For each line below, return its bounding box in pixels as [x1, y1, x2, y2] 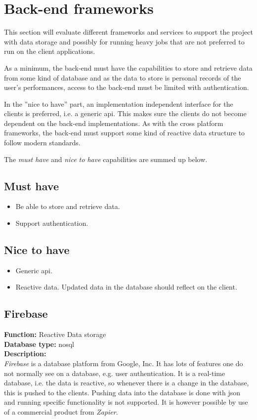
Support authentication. [15, 218, 88, 228]
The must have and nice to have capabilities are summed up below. [4, 154, 208, 164]
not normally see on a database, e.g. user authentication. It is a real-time [4, 368, 225, 378]
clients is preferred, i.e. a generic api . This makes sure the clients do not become [4, 108, 247, 119]
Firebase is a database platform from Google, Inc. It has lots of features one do [4, 358, 243, 369]
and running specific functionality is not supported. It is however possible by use [4, 397, 248, 407]
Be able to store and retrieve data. [15, 201, 120, 211]
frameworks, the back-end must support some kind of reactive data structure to [4, 127, 245, 138]
